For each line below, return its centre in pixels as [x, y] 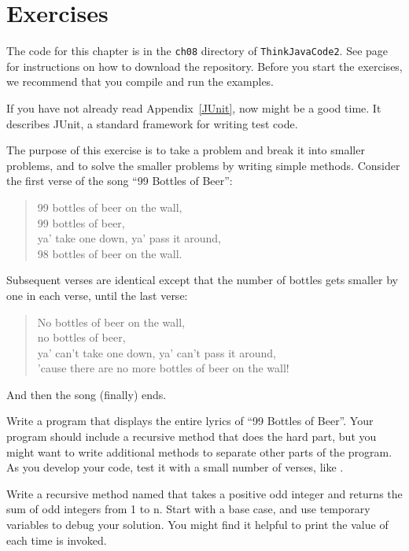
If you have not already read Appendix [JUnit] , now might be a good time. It [194, 107]
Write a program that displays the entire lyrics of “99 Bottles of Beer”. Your [190, 421]
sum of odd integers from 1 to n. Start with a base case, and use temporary [188, 509]
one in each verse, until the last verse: [97, 295]
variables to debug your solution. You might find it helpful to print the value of [197, 525]
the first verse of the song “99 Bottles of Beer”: [120, 181]
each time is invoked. [57, 540]
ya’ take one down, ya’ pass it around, [129, 238]
